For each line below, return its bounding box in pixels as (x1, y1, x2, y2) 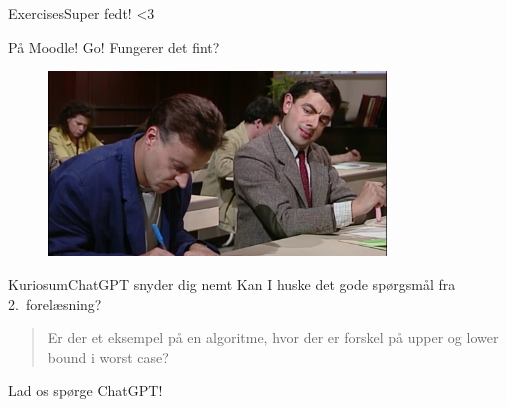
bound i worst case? (47, 346, 169, 367)
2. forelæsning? (8, 293, 102, 314)
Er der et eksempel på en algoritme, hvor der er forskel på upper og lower (47, 327, 499, 348)
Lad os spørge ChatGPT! (8, 380, 163, 401)
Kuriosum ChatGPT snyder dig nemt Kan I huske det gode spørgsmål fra (8, 273, 456, 294)
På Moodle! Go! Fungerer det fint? (8, 36, 220, 57)
